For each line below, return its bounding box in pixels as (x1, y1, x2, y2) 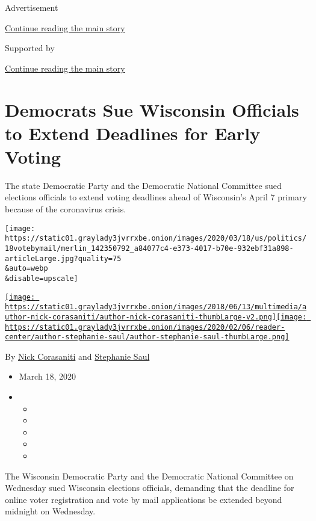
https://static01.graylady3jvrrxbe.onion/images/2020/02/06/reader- (5, 322, 285, 331)
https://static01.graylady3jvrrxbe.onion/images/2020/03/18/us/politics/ (5, 234, 307, 243)
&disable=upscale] (5, 274, 78, 283)
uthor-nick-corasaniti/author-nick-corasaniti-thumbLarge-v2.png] (5, 312, 277, 321)
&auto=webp (5, 264, 48, 273)
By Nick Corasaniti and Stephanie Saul (5, 350, 150, 362)
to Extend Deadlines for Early (5, 120, 261, 145)
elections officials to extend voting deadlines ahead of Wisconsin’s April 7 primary (5, 191, 307, 203)
